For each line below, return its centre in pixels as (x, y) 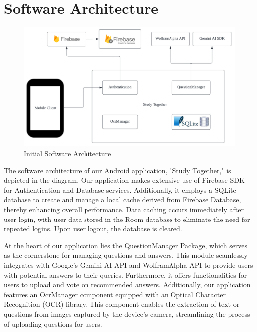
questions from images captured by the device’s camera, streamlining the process (127, 313)
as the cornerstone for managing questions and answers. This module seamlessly (126, 255)
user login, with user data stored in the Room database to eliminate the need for (127, 219)
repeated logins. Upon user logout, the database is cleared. (93, 229)
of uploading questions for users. (53, 323)
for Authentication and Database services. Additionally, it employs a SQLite (120, 189)
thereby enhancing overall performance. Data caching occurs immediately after (124, 209)
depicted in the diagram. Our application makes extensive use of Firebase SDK (124, 180)
